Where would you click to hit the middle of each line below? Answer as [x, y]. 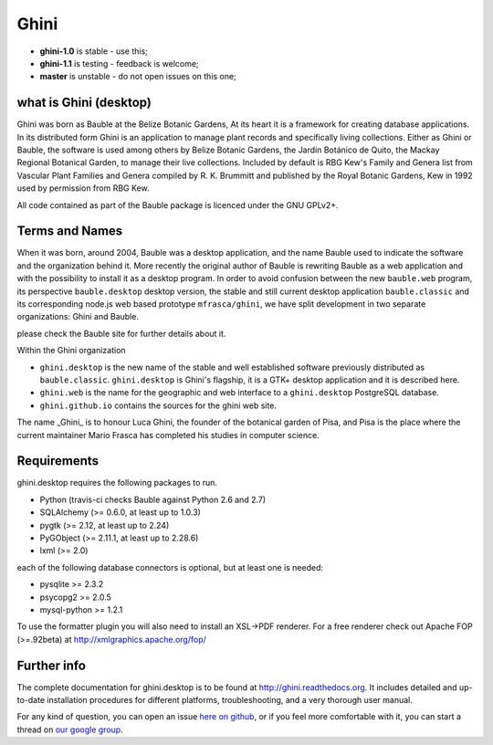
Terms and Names [70, 231]
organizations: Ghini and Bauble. [78, 317]
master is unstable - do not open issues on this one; [138, 77]
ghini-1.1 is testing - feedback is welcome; [120, 63]
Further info [52, 665]
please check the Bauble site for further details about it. [121, 333]
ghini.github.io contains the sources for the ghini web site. [158, 405]
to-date [31, 700]
